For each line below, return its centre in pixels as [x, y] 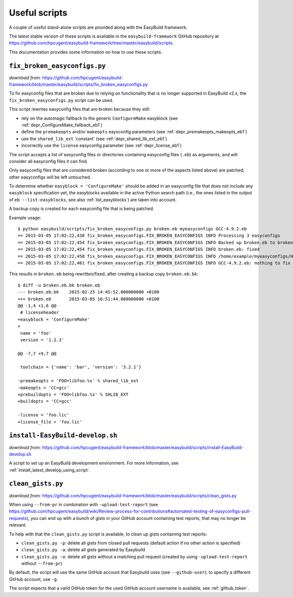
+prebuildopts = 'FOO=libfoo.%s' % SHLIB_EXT [73, 395]
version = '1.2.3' [42, 340]
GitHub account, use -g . [33, 579]
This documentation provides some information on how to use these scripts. [86, 52]
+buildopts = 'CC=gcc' [45, 401]
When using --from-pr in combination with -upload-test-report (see [84, 504]
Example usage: [25, 218]
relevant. [18, 525]
